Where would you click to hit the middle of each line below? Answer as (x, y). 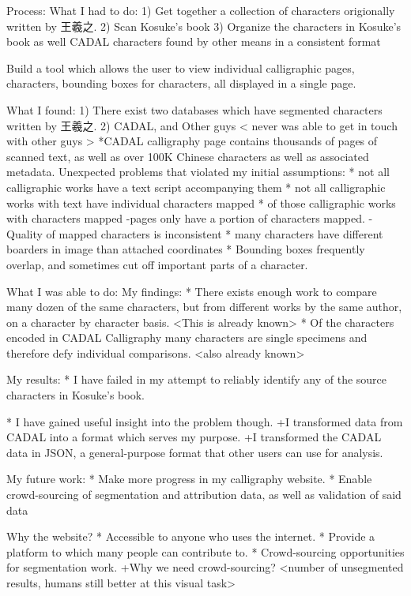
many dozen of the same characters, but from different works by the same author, (204, 307)
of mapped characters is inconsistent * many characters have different (215, 233)
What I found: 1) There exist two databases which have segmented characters (194, 109)
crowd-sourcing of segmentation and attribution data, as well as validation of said (204, 495)
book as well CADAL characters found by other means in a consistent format (194, 41)
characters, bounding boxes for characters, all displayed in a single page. (181, 83)
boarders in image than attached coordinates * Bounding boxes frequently (186, 249)
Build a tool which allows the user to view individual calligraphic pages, (181, 67)
